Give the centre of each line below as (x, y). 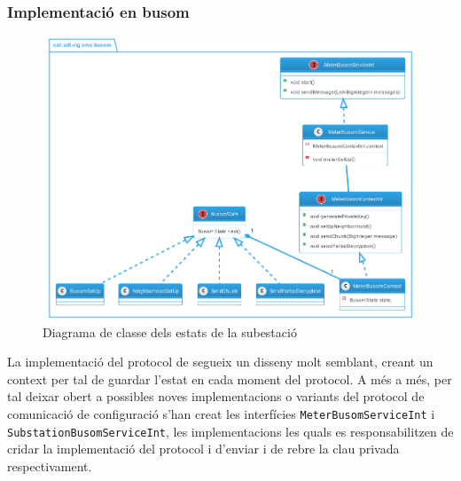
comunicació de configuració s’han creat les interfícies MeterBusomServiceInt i (221, 414)
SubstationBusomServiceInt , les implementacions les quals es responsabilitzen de (230, 431)
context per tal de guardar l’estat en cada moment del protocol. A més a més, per (230, 378)
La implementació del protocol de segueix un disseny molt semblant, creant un (220, 362)
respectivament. (50, 465)
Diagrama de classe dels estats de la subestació (170, 331)
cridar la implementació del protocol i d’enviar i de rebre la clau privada (203, 449)
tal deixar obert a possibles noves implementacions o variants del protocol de (216, 396)
